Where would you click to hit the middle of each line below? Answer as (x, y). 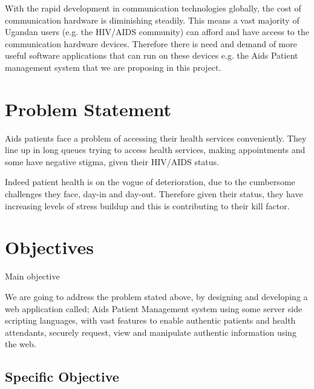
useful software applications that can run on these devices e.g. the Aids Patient (152, 55)
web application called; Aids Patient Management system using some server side (154, 308)
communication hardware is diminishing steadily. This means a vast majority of (152, 20)
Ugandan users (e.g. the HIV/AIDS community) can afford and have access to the (157, 32)
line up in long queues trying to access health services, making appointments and (155, 150)
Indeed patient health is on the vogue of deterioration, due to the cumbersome (150, 182)
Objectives (49, 247)
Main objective (32, 276)
